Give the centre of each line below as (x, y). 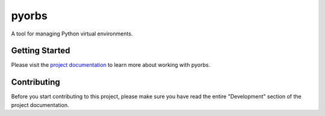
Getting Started (41, 51)
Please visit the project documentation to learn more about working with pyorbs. (111, 65)
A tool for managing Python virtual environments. (72, 34)
